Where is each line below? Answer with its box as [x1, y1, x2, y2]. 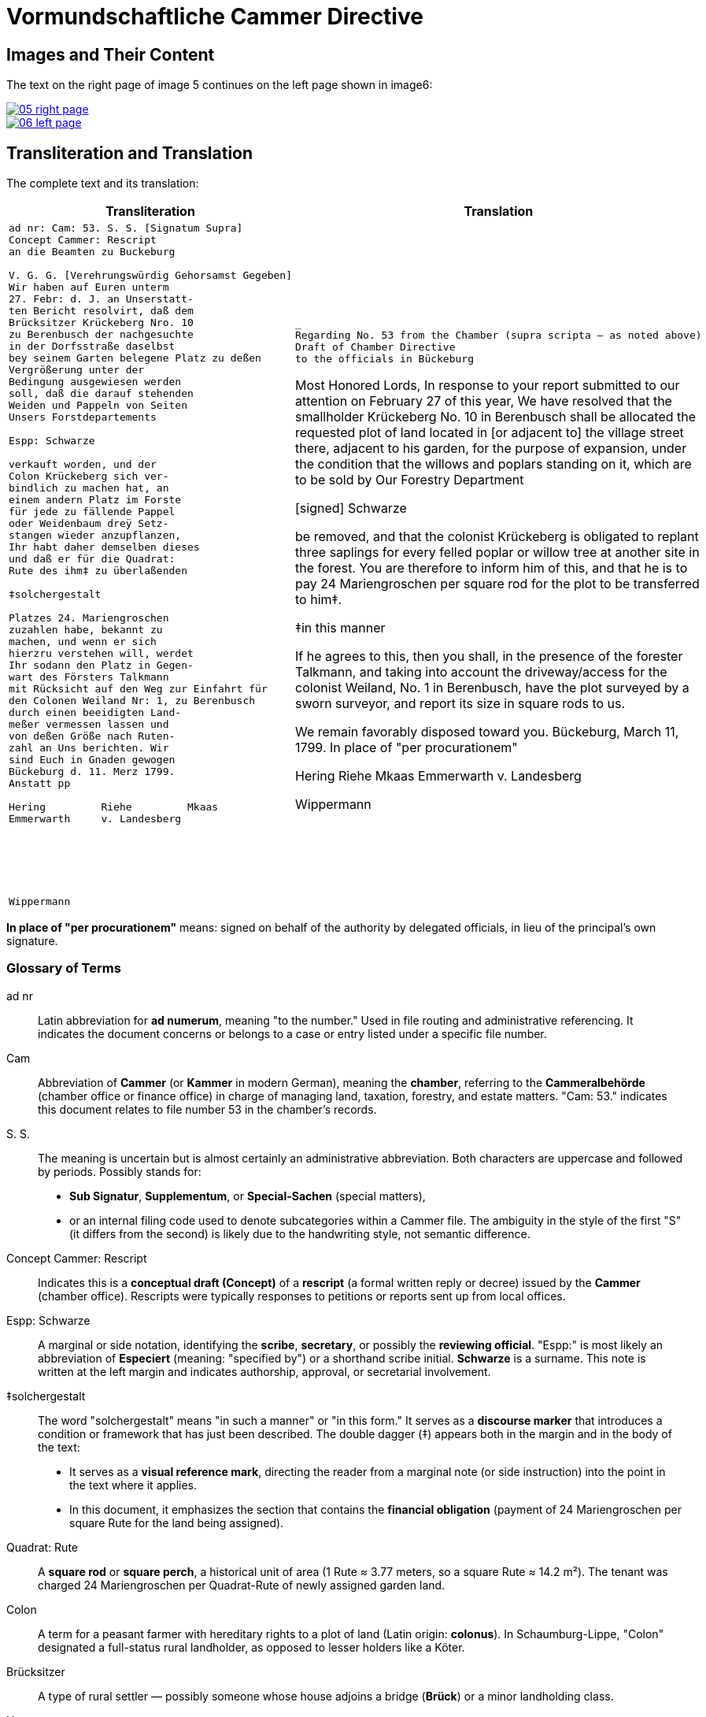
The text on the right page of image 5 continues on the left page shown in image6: [6, 78, 433, 92]
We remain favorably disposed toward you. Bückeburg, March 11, [295, 724, 679, 740]
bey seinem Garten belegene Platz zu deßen [9, 352, 261, 365]
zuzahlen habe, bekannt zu [9, 624, 163, 636]
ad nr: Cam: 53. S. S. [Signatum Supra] [9, 222, 243, 235]
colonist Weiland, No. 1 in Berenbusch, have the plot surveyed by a [295, 680, 689, 696]
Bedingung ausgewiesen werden [9, 376, 182, 388]
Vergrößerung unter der [9, 364, 145, 376]
